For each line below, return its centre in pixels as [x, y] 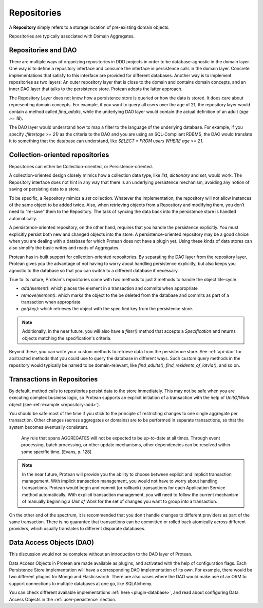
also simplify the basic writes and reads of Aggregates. [64, 248]
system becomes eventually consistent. [49, 427]
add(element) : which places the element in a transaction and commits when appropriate [110, 288]
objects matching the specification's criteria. [67, 338]
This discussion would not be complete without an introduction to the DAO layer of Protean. [101, 554]
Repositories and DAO [43, 50]
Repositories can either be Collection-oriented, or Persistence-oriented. [81, 167]
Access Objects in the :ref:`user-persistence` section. [63, 599]
